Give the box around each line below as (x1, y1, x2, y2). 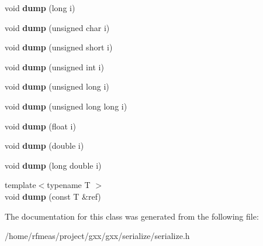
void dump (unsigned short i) (5, 41, 113, 53)
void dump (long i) (5, 2, 75, 13)
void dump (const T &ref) (5, 190, 101, 202)
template (5, 179, 36, 191)
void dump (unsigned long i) (5, 80, 109, 93)
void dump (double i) (5, 139, 84, 152)
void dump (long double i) (5, 159, 102, 171)
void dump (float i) (5, 119, 76, 132)
